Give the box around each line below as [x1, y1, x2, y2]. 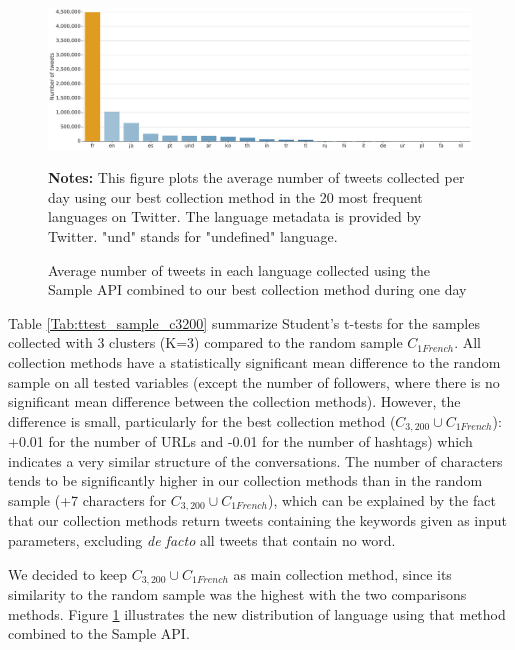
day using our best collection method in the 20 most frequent [48, 186, 423, 207]
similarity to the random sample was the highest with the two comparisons [8, 584, 467, 605]
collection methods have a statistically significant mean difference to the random [8, 351, 501, 372]
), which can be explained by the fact [267, 489, 496, 510]
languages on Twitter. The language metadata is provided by [48, 206, 422, 227]
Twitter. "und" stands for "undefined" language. [48, 225, 338, 246]
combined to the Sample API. [8, 623, 190, 644]
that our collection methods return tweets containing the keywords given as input [8, 510, 508, 531]
